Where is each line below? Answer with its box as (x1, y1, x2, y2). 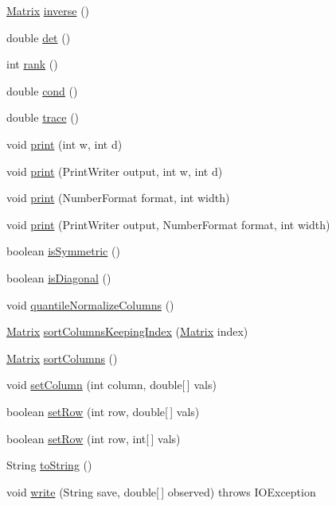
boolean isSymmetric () (6, 243, 120, 259)
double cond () (6, 82, 78, 99)
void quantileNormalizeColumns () (6, 296, 174, 313)
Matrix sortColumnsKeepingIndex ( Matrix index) (6, 323, 248, 340)
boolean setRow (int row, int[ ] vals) (6, 430, 181, 446)
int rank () (6, 56, 58, 72)
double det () (6, 29, 71, 45)
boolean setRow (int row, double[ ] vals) (6, 403, 200, 419)
